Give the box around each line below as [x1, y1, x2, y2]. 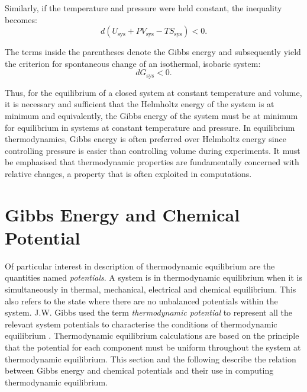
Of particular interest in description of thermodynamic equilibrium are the [5, 259, 275, 272]
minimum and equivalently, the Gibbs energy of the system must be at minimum [5, 110, 298, 122]
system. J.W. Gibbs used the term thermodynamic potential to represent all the [5, 306, 293, 319]
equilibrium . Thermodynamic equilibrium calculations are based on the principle [5, 329, 299, 342]
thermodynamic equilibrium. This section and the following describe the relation [5, 352, 296, 365]
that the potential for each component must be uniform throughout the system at [5, 341, 301, 354]
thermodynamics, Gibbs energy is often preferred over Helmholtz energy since [5, 133, 286, 145]
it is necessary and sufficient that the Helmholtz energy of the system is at [5, 98, 274, 110]
